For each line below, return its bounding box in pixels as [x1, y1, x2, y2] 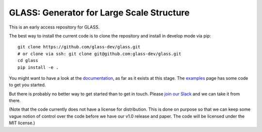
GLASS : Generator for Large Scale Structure [9, 7, 190, 18]
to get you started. [9, 82, 46, 88]
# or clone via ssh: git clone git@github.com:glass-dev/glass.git [17, 51, 181, 57]
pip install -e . [17, 64, 59, 70]
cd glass [17, 58, 38, 63]
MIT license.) [9, 120, 35, 126]
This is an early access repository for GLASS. [9, 24, 99, 30]
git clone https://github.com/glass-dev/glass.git [17, 44, 141, 50]
